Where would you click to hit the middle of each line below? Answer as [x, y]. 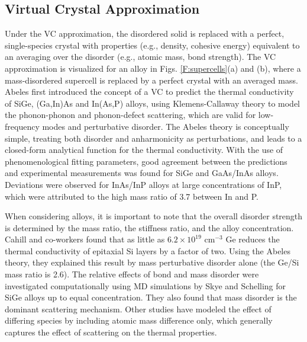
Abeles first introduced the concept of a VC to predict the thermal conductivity [149, 92]
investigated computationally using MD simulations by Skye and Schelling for [146, 285]
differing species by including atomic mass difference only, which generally [139, 320]
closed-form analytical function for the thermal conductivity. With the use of [144, 150]
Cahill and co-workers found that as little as [85, 239]
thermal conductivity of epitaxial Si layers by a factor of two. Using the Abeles [148, 250]
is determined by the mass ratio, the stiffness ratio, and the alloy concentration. [149, 227]
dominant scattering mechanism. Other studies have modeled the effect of [138, 309]
